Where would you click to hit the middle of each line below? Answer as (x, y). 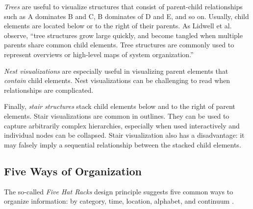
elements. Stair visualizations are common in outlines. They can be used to (117, 115)
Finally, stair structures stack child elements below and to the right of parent (120, 106)
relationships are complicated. (49, 90)
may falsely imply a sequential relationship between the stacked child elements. (123, 144)
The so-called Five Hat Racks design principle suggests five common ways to (119, 191)
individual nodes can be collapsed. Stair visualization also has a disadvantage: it (124, 135)
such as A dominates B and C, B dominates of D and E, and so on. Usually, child (126, 16)
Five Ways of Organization (73, 171)
